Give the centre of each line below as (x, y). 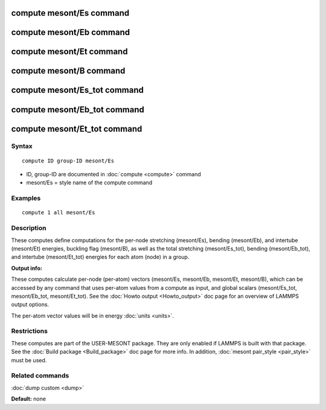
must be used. (29, 360)
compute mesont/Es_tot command (78, 90)
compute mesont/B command (68, 71)
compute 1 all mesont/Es (59, 213)
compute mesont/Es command (70, 13)
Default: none (29, 399)
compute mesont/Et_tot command (77, 129)
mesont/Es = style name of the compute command (89, 183)
